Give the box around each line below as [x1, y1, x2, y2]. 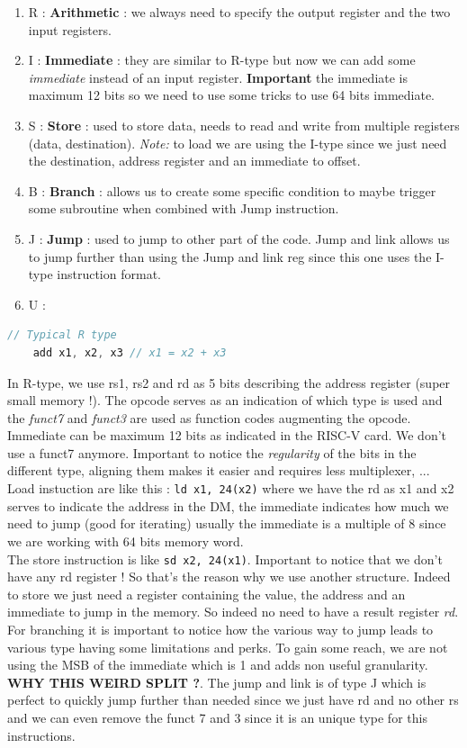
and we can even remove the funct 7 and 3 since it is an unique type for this [7, 707, 427, 726]
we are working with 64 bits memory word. [7, 531, 244, 550]
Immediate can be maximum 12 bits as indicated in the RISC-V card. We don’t [7, 426, 447, 445]
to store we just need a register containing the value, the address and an [7, 584, 406, 603]
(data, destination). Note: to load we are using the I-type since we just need [28, 133, 447, 152]
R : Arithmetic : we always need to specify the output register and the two [28, 3, 451, 21]
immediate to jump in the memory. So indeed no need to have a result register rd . [7, 602, 459, 621]
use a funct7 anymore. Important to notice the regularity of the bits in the [7, 443, 417, 462]
